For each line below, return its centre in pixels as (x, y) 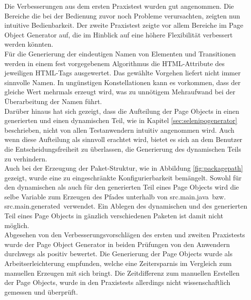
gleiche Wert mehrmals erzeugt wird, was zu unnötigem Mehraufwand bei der (120, 92)
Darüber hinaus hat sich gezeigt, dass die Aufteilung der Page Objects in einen (122, 111)
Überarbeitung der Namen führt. (53, 101)
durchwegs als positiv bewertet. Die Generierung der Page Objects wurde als (118, 254)
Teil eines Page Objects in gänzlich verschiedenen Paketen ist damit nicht (114, 216)
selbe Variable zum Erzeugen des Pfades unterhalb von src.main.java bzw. (115, 196)
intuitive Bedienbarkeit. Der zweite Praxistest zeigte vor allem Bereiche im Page (124, 25)
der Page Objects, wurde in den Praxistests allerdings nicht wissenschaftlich (117, 282)
